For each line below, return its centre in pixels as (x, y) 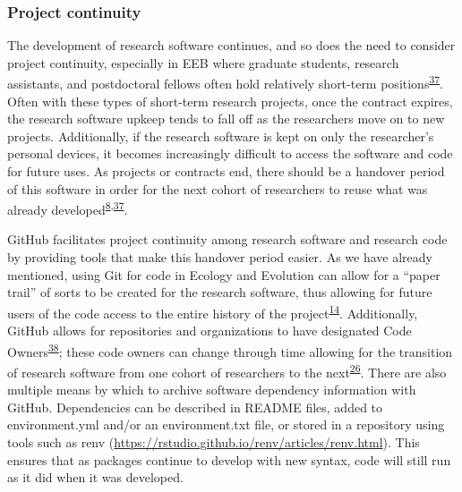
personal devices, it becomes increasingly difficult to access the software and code (230, 153)
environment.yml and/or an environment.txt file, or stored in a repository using (226, 424)
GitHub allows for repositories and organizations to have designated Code (210, 331)
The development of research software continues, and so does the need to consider (231, 45)
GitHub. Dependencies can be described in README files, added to (195, 407)
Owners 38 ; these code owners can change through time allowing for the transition (230, 350)
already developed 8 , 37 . (68, 208)
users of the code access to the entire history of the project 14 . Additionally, (213, 311)
